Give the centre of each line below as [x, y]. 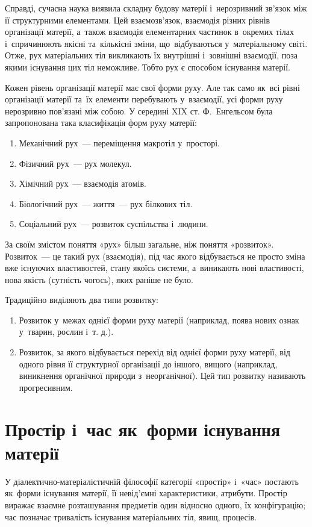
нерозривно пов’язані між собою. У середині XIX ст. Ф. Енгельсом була [139, 111]
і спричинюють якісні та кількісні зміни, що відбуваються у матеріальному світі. [156, 43]
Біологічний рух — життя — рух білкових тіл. [106, 203]
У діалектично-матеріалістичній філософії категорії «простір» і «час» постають [152, 481]
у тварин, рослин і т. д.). [66, 332]
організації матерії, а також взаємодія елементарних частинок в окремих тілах [150, 32]
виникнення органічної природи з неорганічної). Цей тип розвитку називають [162, 376]
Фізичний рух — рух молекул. [75, 163]
